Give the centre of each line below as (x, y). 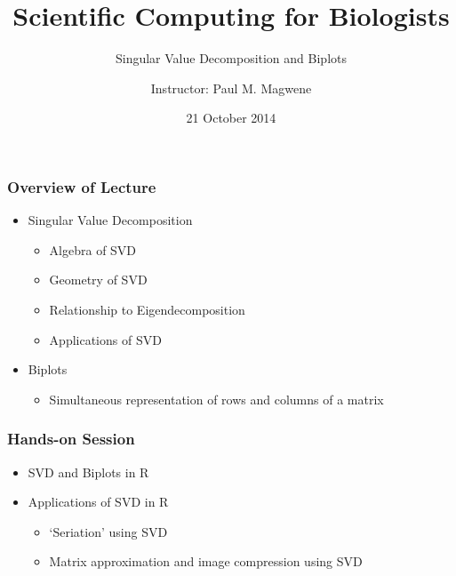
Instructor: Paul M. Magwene (231, 88)
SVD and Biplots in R (88, 472)
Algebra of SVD (93, 249)
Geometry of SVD (98, 280)
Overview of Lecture (82, 186)
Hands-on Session (71, 439)
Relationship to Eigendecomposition (147, 309)
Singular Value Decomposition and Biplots (231, 58)
